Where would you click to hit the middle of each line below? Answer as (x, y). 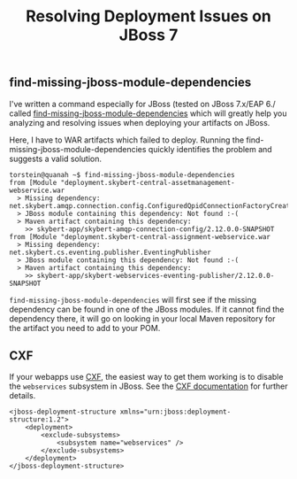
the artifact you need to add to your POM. (85, 328)
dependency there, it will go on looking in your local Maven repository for (142, 318)
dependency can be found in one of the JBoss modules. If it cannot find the (147, 309)
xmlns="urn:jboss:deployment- (175, 412)
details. (23, 396)
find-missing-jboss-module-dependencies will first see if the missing (133, 299)
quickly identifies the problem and (210, 149)
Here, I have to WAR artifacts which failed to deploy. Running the (127, 140)
